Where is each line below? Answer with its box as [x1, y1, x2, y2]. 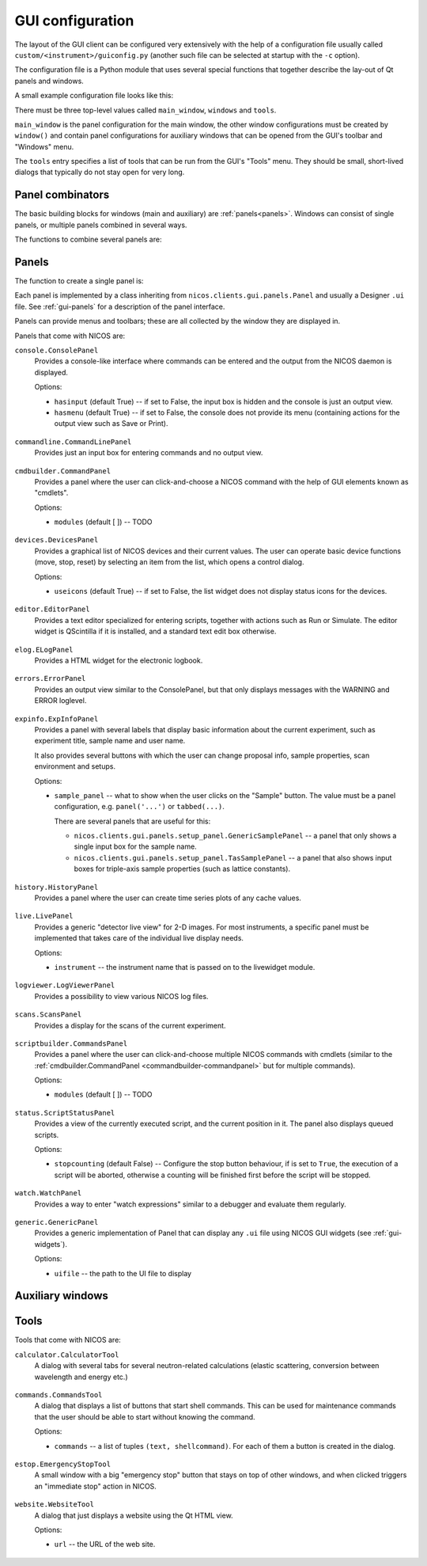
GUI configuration [14, 12, 134, 29]
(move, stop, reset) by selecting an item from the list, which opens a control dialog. [34, 557, 304, 567]
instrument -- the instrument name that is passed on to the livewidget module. [54, 962, 316, 971]
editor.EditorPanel [14, 605, 90, 614]
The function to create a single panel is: [14, 276, 144, 286]
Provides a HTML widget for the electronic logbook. [34, 656, 203, 665]
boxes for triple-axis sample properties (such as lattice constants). [74, 864, 291, 874]
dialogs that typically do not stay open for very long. [14, 167, 185, 177]
